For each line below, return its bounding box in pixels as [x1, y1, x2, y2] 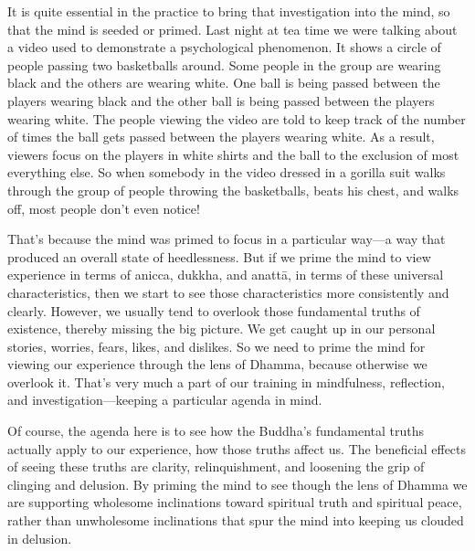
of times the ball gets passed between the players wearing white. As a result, [7, 127, 435, 146]
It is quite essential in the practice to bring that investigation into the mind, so [7, 2, 450, 20]
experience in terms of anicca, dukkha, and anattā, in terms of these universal [7, 265, 444, 284]
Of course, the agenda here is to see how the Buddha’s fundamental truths [7, 421, 425, 440]
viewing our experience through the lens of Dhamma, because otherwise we [7, 355, 427, 374]
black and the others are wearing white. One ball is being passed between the [7, 73, 440, 92]
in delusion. [7, 528, 72, 547]
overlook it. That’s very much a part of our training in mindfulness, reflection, [7, 372, 445, 391]
